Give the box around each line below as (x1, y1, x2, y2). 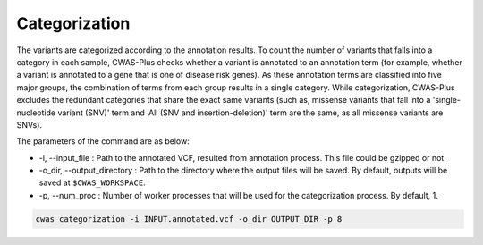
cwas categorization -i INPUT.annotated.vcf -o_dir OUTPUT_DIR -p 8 (35, 214, 343, 224)
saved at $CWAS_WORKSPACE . (38, 177, 147, 188)
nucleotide (16, 107, 56, 118)
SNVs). (16, 119, 43, 130)
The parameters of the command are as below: (16, 136, 190, 147)
